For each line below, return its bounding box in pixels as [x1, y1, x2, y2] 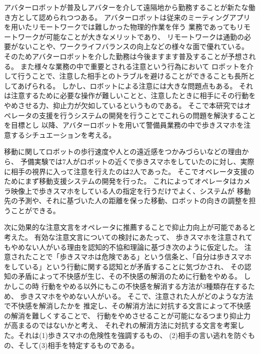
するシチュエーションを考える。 [10, 129, 116, 140]
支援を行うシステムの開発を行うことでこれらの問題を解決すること [38, 110, 256, 120]
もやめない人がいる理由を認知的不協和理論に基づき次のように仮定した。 [4, 241, 242, 252]
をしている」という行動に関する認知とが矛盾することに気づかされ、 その [4, 261, 244, 271]
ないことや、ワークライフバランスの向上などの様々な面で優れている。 [17, 41, 248, 52]
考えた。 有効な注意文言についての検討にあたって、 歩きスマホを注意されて [4, 232, 252, 242]
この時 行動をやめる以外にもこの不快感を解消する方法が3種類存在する [17, 281, 248, 291]
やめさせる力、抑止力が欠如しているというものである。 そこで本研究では [4, 100, 244, 110]
